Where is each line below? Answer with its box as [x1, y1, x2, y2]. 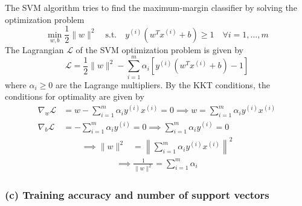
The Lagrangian [5, 43, 64, 56]
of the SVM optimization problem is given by [75, 43, 243, 56]
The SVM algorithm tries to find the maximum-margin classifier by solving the [5, 1, 297, 13]
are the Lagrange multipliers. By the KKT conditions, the [55, 78, 270, 91]
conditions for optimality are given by [5, 90, 144, 103]
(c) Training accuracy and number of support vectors [5, 187, 269, 202]
